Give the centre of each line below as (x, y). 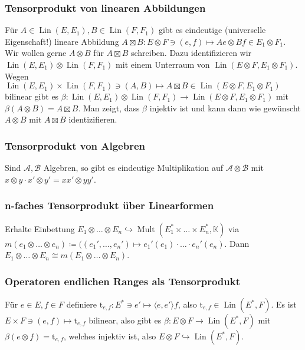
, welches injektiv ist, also (110, 336)
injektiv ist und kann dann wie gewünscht (225, 108)
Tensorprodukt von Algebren (75, 145)
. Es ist (284, 304)
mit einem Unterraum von (163, 64)
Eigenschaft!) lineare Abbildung (62, 41)
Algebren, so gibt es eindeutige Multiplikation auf (133, 168)
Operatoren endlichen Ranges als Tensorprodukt (123, 281)
